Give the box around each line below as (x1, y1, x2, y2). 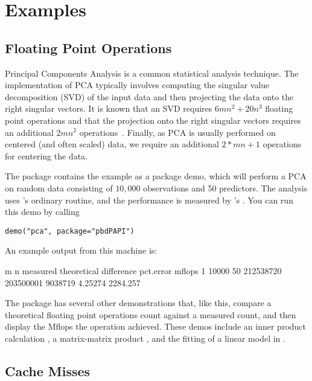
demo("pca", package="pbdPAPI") (5, 226, 135, 235)
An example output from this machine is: (5, 244, 158, 257)
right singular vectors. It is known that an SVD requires (5, 102, 212, 115)
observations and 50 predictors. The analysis (143, 181, 308, 194)
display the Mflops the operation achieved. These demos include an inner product (5, 320, 306, 333)
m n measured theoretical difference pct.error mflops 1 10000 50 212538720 (5, 264, 282, 277)
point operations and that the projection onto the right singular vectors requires (5, 114, 301, 126)
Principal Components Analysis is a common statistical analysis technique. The (5, 66, 299, 79)
